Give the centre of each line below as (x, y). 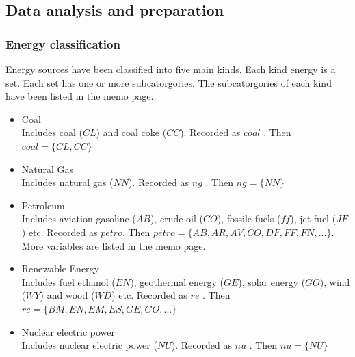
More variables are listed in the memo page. (114, 245)
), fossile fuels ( (249, 219)
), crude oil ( (176, 219)
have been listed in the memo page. (80, 96)
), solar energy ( (272, 281)
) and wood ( (67, 295)
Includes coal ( (52, 132)
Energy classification (63, 43)
